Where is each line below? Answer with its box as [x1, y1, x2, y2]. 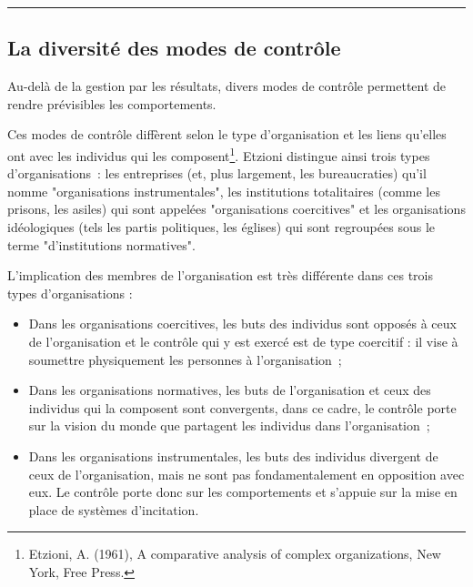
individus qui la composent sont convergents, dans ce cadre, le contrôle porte [28, 398, 457, 417]
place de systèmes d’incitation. [28, 500, 199, 519]
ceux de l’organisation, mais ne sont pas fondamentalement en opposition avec [28, 464, 465, 483]
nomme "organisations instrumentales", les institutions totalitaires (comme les [7, 181, 440, 200]
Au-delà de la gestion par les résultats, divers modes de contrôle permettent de [7, 76, 447, 96]
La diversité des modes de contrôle [7, 34, 341, 62]
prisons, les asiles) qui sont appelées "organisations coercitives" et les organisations [7, 199, 466, 218]
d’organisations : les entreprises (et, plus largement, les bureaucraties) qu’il [7, 164, 427, 183]
